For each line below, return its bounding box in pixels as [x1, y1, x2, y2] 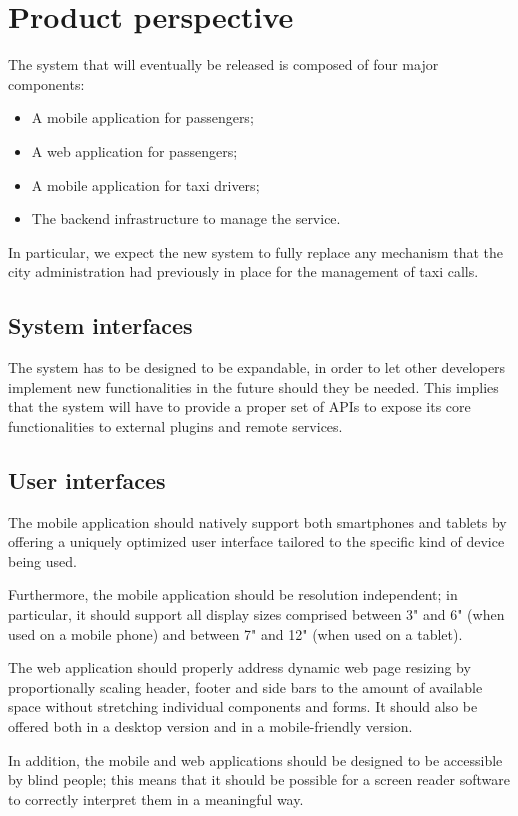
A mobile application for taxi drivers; [31, 174, 260, 195]
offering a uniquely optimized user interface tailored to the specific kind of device [8, 531, 505, 552]
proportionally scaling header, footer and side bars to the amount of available [8, 676, 483, 697]
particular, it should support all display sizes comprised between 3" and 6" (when [8, 604, 505, 625]
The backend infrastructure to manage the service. [31, 208, 341, 229]
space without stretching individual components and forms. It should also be [8, 696, 478, 717]
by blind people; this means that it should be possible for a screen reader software [8, 769, 511, 790]
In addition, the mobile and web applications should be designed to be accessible [8, 749, 503, 770]
